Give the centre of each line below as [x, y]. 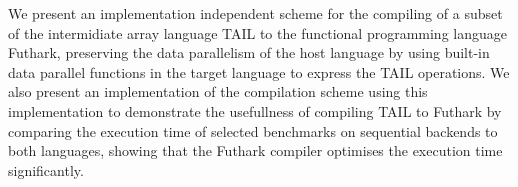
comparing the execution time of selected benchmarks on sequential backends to [253, 130]
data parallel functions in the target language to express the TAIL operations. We [259, 71]
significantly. [46, 169]
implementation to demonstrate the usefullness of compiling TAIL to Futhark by [255, 110]
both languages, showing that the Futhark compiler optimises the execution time [255, 150]
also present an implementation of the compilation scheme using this [218, 91]
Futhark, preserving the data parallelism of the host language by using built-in [249, 52]
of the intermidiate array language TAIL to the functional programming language [257, 32]
